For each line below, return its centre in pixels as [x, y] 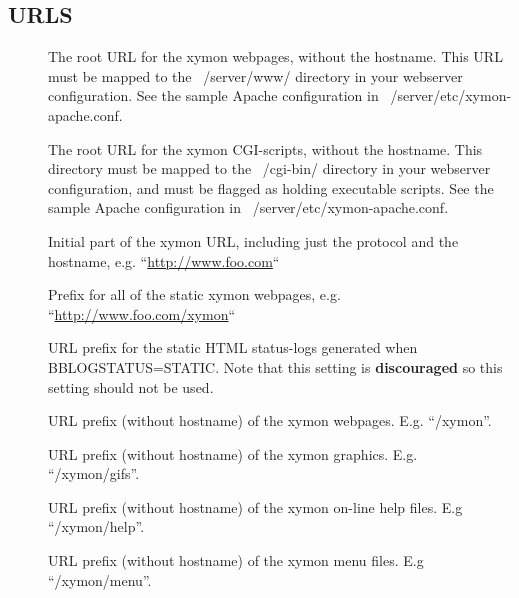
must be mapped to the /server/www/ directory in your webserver [255, 75]
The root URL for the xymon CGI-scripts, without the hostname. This [265, 148]
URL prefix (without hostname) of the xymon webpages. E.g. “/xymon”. [270, 420]
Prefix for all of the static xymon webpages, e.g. [194, 294]
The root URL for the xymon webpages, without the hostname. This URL [275, 56]
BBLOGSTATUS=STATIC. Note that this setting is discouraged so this [275, 366]
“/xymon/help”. [96, 526]
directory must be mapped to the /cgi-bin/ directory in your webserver [269, 168]
